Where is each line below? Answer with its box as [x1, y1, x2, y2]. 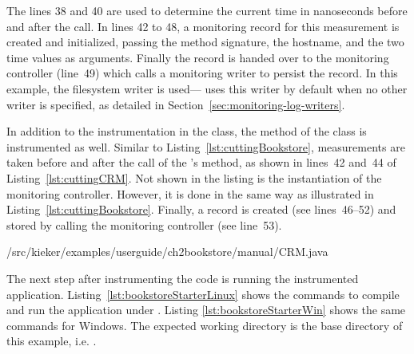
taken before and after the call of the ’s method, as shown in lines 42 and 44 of [6, 154, 396, 171]
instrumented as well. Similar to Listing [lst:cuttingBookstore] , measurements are [6, 138, 405, 155]
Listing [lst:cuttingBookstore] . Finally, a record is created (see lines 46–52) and [6, 201, 396, 218]
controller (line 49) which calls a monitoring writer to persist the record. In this [6, 65, 398, 81]
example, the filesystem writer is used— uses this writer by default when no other [6, 80, 408, 96]
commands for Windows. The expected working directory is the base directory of [6, 317, 403, 333]
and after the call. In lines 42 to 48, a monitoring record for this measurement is [6, 18, 400, 34]
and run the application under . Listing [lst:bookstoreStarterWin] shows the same [6, 301, 406, 318]
